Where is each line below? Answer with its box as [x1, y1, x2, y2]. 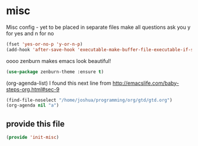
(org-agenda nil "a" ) [6, 102, 60, 108]
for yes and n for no [6, 29, 54, 36]
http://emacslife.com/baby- [112, 79, 179, 87]
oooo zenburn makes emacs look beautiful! [6, 57, 111, 64]
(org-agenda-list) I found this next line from [6, 79, 112, 87]
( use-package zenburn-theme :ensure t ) [6, 69, 104, 75]
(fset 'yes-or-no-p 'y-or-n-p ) [6, 41, 83, 47]
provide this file [6, 119, 65, 129]
